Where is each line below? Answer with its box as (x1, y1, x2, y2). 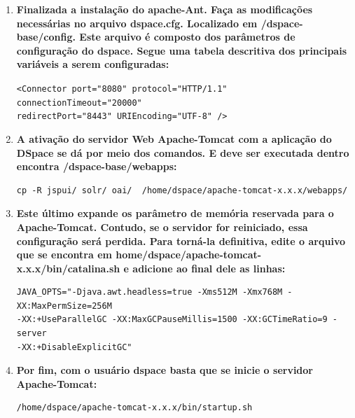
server (16, 328, 47, 339)
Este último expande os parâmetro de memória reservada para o (16, 206, 334, 221)
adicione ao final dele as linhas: (132, 260, 286, 275)
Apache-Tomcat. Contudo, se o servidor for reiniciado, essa (16, 219, 308, 234)
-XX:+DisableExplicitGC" (16, 342, 132, 352)
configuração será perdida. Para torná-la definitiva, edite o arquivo (16, 233, 345, 248)
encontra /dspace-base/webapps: (16, 159, 177, 174)
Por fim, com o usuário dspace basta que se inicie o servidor (16, 363, 314, 377)
